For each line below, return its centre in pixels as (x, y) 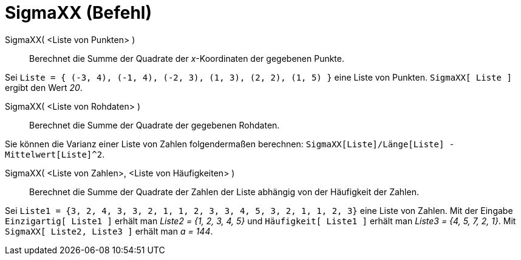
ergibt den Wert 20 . (44, 87)
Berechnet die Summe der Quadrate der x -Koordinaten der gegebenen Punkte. (187, 58)
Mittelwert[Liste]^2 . (55, 154)
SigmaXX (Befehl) (78, 13)
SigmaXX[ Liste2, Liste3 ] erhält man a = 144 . (109, 231)
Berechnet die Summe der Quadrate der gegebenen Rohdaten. (155, 125)
